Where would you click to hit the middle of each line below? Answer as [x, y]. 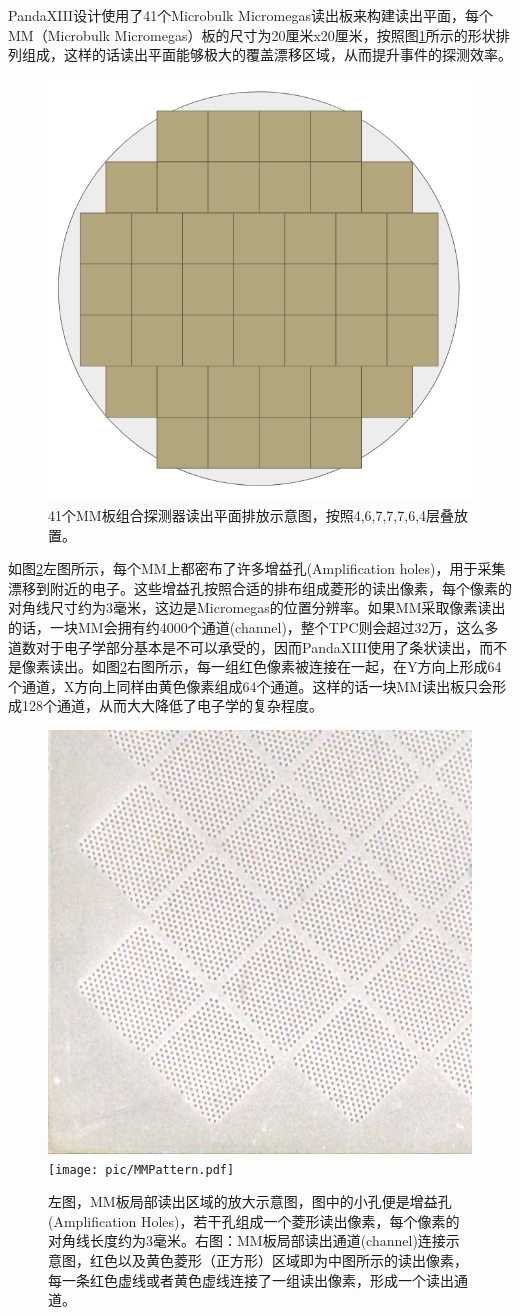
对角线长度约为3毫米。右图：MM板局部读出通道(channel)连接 [247, 1240]
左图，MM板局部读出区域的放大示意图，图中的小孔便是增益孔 [250, 1201]
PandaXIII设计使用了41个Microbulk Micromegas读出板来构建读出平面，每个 [250, 15]
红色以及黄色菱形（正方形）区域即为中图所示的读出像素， [278, 1260]
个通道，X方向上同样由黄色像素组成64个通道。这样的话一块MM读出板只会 [250, 685]
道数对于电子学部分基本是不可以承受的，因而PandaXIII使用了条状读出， [244, 646]
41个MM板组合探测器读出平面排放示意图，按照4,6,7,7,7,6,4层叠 [251, 515]
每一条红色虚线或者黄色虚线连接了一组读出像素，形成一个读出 [251, 1279]
